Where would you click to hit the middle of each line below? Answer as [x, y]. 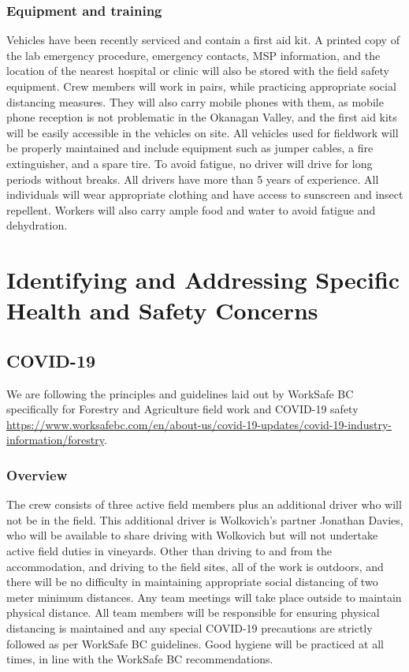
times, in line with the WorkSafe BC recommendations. [140, 659]
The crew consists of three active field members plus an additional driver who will [204, 504]
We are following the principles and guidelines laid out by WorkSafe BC [180, 393]
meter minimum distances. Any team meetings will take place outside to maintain [204, 597]
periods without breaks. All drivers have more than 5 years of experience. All [193, 179]
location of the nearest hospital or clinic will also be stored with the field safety [198, 71]
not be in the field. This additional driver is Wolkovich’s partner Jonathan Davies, [205, 519]
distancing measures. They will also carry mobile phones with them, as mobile [195, 101]
